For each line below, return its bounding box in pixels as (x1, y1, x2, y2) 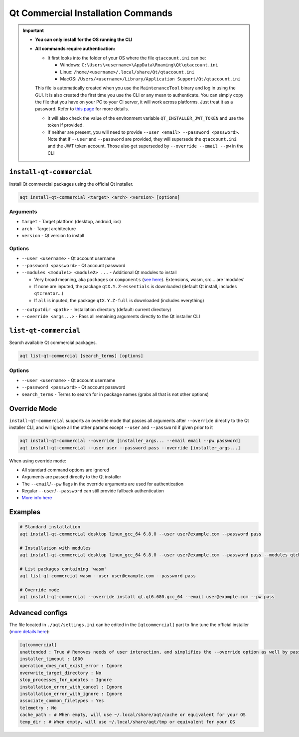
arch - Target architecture (21, 225, 76, 232)
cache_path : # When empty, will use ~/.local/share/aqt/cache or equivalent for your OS (19, 712, 246, 718)
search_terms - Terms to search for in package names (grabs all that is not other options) (21, 391, 209, 397)
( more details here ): (9, 629, 50, 635)
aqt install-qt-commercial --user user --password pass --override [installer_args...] (19, 445, 241, 450)
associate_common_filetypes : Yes (19, 698, 104, 704)
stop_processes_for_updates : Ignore (19, 677, 112, 683)
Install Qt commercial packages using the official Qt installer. (9, 181, 134, 187)
